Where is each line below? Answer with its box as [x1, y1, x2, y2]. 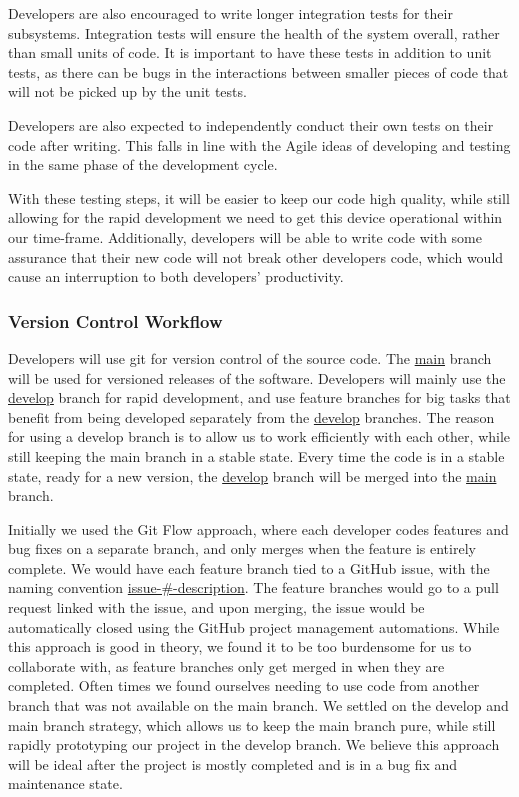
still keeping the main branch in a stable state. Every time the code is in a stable [8, 445, 505, 466]
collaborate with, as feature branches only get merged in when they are [8, 655, 445, 676]
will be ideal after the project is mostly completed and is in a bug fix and [8, 753, 458, 774]
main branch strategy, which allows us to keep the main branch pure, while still [8, 714, 496, 735]
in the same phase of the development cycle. [8, 154, 278, 175]
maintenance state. [8, 773, 123, 794]
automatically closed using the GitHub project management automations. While [8, 616, 500, 637]
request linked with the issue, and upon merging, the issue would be [8, 597, 425, 618]
